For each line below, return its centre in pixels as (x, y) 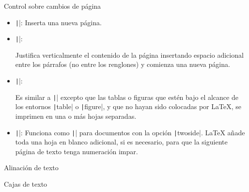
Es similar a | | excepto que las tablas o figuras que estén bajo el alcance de (127, 97)
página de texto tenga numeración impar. (77, 151)
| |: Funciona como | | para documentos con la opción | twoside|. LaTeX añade (130, 132)
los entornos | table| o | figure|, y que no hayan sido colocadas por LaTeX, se (128, 106)
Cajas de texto (26, 184)
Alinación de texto (31, 168)
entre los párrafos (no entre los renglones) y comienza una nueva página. (123, 64)
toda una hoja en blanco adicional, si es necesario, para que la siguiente (121, 142)
